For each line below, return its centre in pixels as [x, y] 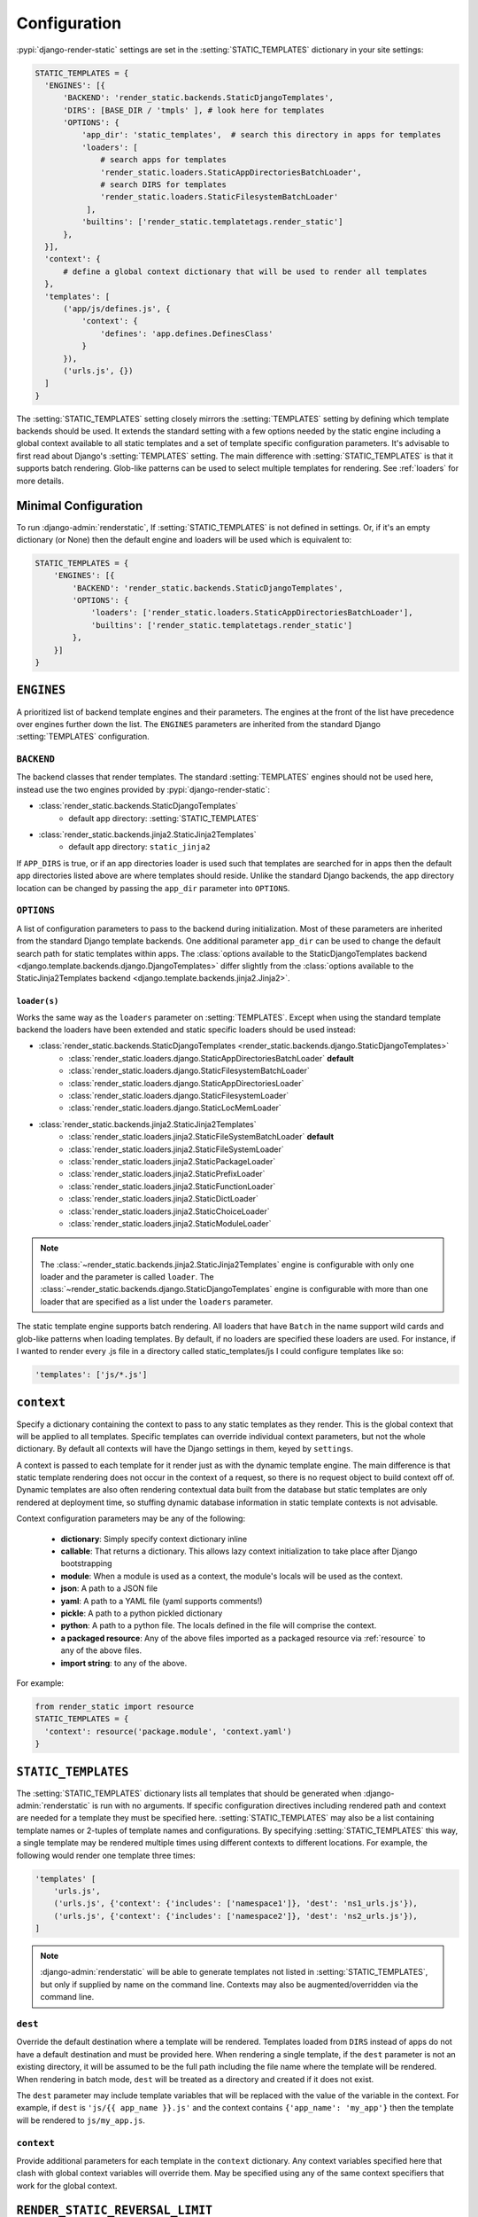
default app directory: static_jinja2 [139, 847]
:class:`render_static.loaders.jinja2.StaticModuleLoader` [170, 1223]
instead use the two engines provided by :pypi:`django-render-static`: [143, 789]
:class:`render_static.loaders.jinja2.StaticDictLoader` [163, 1199]
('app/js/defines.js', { [117, 309]
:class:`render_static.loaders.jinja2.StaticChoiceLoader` [169, 1211]
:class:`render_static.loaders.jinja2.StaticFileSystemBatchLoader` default [201, 1137]
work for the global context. [67, 2185]
